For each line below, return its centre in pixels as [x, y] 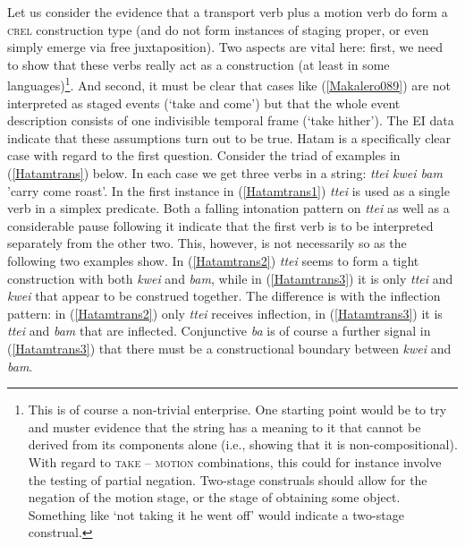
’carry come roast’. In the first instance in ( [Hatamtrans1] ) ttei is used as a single [228, 190]
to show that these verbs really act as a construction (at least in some [199, 64]
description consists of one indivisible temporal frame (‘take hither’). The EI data [231, 120]
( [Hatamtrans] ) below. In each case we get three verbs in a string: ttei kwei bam [225, 173]
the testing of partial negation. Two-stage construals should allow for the [228, 479]
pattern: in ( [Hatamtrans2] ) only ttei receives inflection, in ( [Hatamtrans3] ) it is [225, 313]
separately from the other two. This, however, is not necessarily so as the [207, 243]
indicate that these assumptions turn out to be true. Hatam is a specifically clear [229, 137]
